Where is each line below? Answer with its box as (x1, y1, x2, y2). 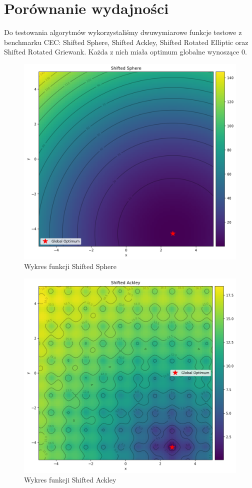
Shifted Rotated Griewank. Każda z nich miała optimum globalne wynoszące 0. (4, 46, 247, 57)
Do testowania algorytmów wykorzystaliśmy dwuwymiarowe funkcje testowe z (4, 27, 242, 37)
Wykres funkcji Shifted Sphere (24, 261, 116, 271)
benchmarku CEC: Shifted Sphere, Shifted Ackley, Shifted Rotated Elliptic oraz (4, 36, 248, 47)
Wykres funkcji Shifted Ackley (24, 474, 116, 485)
